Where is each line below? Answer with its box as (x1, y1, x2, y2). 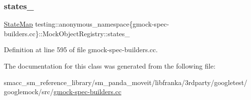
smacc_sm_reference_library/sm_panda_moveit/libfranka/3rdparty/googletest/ (4, 77, 248, 87)
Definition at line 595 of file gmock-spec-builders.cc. (4, 44, 158, 55)
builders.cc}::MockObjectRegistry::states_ (4, 28, 130, 38)
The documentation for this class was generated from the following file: (4, 61, 215, 71)
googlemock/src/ (4, 86, 54, 97)
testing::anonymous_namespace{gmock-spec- (35, 19, 169, 29)
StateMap (4, 19, 33, 29)
